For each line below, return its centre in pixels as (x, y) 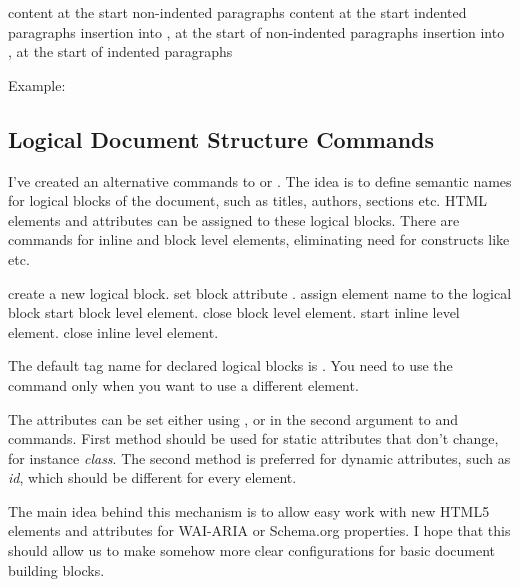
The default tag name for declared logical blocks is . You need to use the (230, 365)
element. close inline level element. (113, 331)
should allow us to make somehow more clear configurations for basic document (252, 550)
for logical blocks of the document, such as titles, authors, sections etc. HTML (248, 200)
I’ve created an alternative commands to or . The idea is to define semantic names (260, 180)
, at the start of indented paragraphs (120, 51)
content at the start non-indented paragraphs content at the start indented (237, 12)
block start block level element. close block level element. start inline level (234, 312)
